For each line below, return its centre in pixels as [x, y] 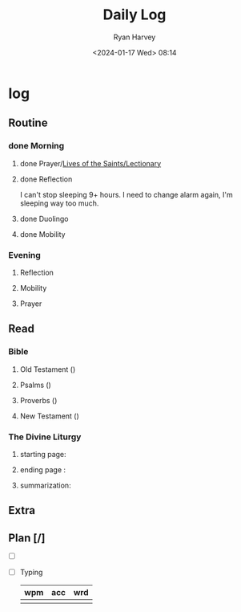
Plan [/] [27, 538]
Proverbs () [38, 400]
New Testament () [50, 416]
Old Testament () [48, 369]
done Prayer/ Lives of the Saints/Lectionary [90, 163]
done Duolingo [44, 218]
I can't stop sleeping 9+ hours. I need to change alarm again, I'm [127, 194]
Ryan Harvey [135, 37]
